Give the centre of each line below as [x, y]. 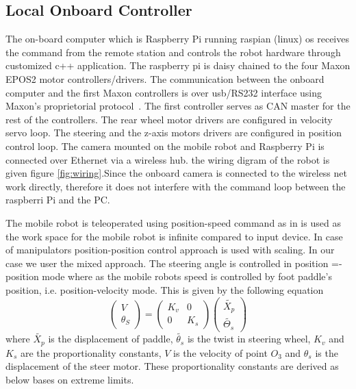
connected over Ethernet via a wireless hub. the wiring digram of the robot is [168, 159]
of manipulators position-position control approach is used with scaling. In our [170, 250]
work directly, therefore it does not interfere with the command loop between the [176, 186]
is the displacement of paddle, [111, 339]
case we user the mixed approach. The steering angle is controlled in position [167, 263]
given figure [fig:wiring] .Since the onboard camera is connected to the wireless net [176, 173]
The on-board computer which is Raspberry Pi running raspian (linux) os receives [177, 39]
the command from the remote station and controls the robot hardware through [173, 52]
